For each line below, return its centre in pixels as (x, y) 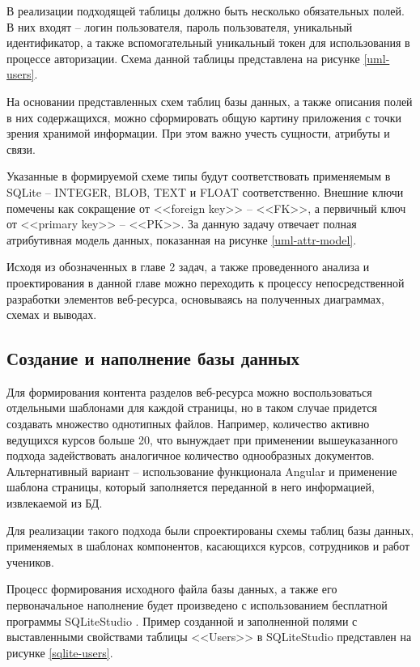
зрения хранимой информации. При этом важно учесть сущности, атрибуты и (198, 133)
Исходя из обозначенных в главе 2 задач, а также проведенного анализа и (188, 267)
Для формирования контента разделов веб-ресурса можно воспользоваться (189, 391)
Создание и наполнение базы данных (153, 358)
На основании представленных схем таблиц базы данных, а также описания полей (210, 101)
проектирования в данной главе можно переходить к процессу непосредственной (206, 282)
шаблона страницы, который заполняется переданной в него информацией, (191, 487)
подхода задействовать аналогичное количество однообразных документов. (191, 455)
